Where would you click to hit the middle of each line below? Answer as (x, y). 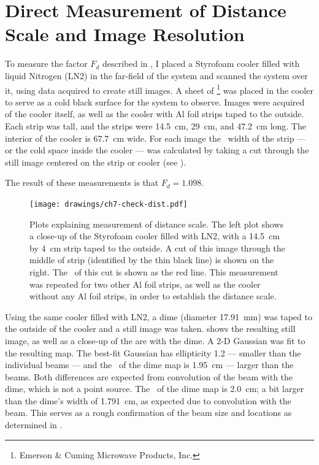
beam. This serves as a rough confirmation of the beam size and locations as (148, 413)
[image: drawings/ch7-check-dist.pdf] (109, 204)
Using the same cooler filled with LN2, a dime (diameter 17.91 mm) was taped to (159, 316)
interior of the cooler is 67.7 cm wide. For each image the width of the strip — (156, 138)
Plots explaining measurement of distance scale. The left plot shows (157, 224)
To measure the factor (46, 63)
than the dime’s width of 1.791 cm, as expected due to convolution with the (148, 400)
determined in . (34, 425)
